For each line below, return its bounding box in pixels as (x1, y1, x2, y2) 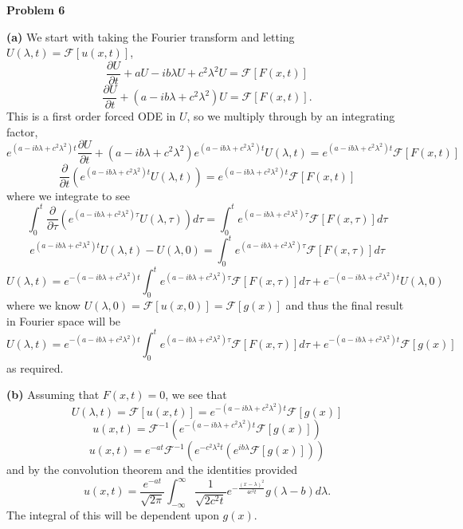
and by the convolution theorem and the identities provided (6, 461, 297, 478)
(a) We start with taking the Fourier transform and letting (6, 28, 295, 45)
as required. (6, 359, 64, 376)
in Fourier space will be (6, 312, 121, 329)
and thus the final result (285, 297, 404, 314)
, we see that (165, 386, 227, 403)
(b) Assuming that (6, 386, 100, 403)
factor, (6, 123, 38, 140)
